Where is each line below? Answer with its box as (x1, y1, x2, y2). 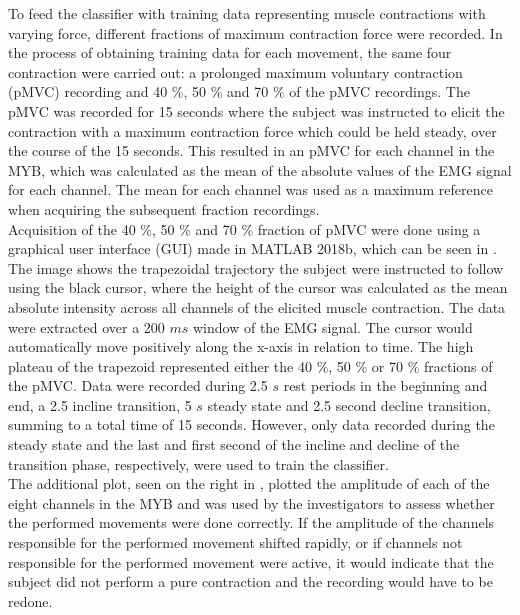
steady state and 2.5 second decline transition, (207, 394, 491, 415)
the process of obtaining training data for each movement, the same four (8, 42, 452, 63)
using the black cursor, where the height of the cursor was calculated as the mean (8, 277, 508, 298)
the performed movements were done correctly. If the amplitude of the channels (8, 512, 495, 533)
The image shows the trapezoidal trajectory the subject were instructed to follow (8, 257, 504, 278)
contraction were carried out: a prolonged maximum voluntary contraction (8, 61, 463, 82)
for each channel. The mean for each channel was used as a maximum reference (8, 179, 493, 200)
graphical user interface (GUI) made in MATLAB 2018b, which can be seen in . (8, 238, 497, 259)
